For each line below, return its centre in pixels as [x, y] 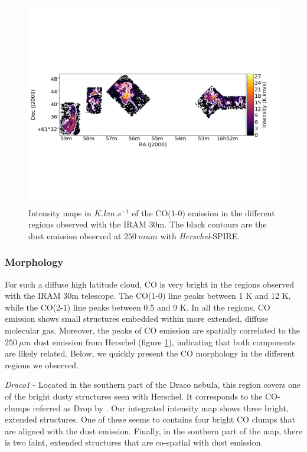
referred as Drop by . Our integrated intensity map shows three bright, [161, 408]
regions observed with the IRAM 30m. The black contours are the [148, 224]
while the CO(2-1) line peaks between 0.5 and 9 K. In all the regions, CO [138, 307]
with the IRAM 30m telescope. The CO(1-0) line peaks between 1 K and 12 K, [148, 296]
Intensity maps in [60, 212]
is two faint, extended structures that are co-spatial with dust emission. [134, 442]
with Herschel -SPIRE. [200, 235]
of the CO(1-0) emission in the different [203, 212]
